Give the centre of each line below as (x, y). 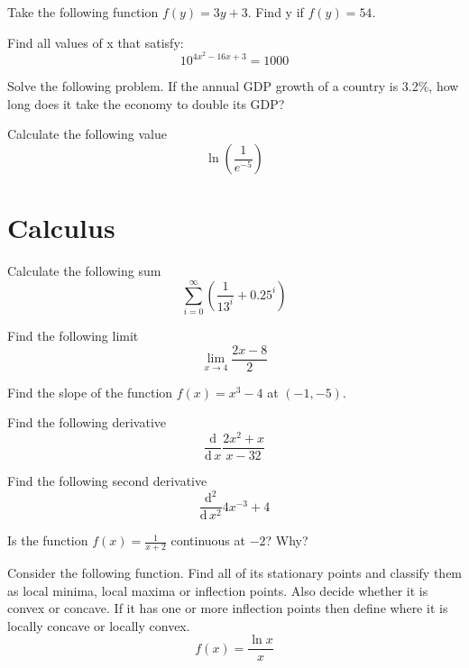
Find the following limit (73, 336)
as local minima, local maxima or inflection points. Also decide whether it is (218, 590)
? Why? (287, 540)
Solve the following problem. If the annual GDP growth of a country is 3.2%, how (233, 86)
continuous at (208, 540)
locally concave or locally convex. (99, 625)
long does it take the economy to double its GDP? (146, 103)
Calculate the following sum (84, 271)
